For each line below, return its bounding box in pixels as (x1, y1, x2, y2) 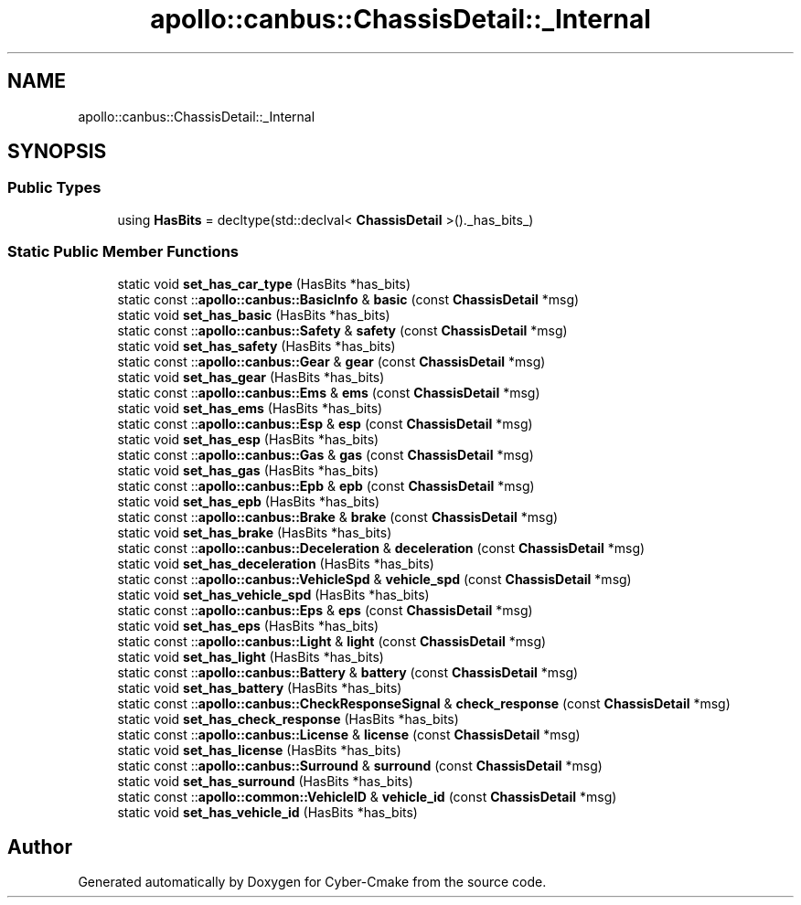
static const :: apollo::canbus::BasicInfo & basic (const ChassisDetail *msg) (117, 291, 580, 307)
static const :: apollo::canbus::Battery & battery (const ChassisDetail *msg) (117, 664, 579, 680)
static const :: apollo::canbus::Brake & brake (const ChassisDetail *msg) (117, 508, 559, 525)
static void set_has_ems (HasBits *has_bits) (117, 399, 383, 416)
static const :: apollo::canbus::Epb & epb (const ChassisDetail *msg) (117, 477, 535, 494)
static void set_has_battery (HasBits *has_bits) (117, 679, 402, 696)
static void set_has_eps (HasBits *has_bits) (117, 617, 379, 633)
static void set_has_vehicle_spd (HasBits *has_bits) (117, 586, 430, 602)
